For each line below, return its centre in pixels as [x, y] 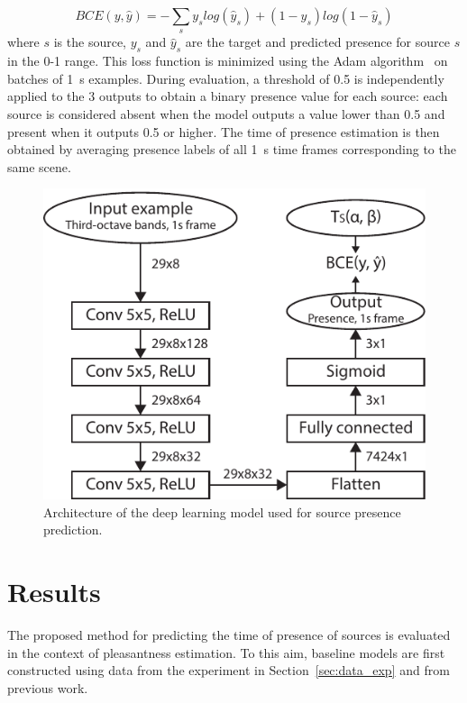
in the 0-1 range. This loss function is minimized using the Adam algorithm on [228, 61]
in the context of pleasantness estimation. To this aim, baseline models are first [226, 652]
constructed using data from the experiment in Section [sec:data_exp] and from [229, 670]
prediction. [73, 530]
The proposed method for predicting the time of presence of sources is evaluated [229, 634]
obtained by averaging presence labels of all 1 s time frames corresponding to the [232, 149]
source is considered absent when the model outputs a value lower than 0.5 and [226, 113]
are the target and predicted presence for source [317, 42]
